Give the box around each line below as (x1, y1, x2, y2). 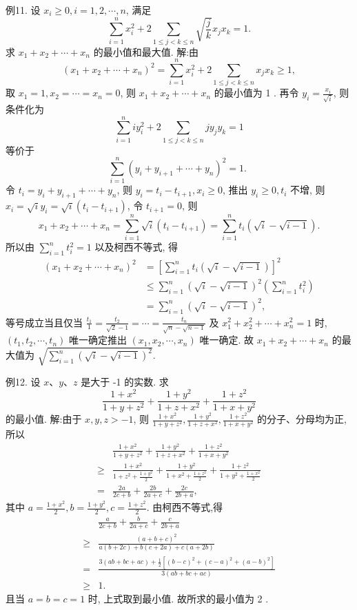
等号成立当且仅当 (6, 315, 83, 329)
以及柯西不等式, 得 (94, 240, 178, 254)
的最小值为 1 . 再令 (214, 85, 299, 100)
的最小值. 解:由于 (6, 412, 82, 426)
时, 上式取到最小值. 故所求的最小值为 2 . (88, 591, 269, 606)
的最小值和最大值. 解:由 (93, 44, 199, 59)
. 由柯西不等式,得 (146, 500, 223, 514)
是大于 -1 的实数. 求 (81, 375, 169, 389)
